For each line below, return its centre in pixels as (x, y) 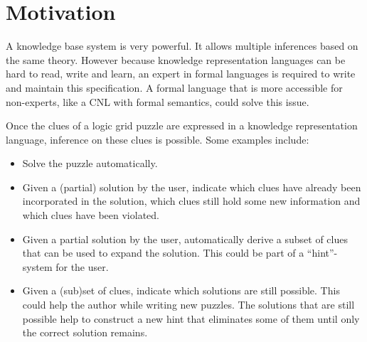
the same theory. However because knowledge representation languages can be (176, 59)
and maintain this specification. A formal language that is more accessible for (174, 87)
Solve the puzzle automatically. (90, 163)
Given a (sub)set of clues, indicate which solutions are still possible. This (181, 290)
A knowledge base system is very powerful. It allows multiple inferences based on (182, 46)
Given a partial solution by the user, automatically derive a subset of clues (185, 239)
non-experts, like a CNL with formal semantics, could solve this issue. (158, 101)
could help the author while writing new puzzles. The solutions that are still (188, 305)
